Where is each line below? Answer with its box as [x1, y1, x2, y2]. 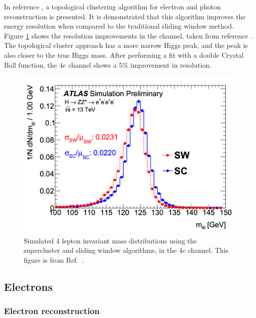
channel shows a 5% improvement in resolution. [68, 59, 212, 70]
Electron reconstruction [4, 305, 100, 317]
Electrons [4, 278, 53, 294]
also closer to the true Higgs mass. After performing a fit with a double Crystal [4, 49, 244, 60]
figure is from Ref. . [24, 254, 84, 265]
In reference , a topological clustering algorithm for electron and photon [4, 1, 221, 11]
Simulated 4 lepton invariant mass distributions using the [24, 235, 197, 245]
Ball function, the [4, 59, 57, 70]
